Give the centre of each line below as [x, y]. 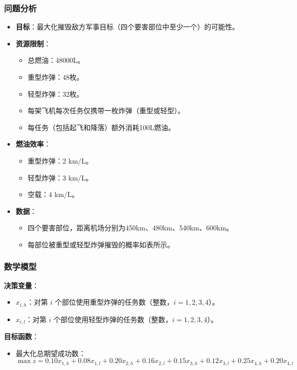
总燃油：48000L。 [56, 60]
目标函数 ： [21, 336]
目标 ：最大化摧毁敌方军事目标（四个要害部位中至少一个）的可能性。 [127, 27]
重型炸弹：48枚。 [56, 77]
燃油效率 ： [33, 144]
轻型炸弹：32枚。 [56, 93]
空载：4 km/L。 [53, 194]
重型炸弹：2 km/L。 [60, 160]
